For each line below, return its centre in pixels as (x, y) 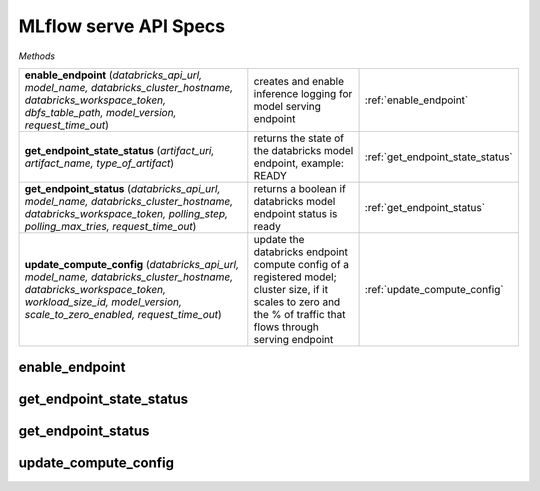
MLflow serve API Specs (122, 26)
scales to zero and (297, 302)
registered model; (295, 277)
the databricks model (303, 150)
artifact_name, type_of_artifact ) (99, 163)
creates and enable (299, 81)
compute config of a (301, 264)
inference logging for (303, 93)
